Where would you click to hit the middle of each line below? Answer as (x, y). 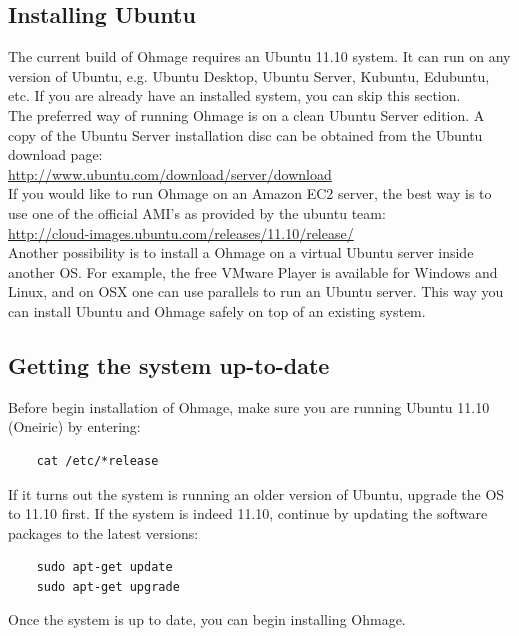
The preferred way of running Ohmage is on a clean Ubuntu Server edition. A (246, 114)
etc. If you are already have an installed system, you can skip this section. (234, 95)
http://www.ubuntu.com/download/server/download (170, 173)
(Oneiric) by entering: (74, 426)
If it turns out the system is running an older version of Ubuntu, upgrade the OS (256, 493)
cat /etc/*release (97, 460)
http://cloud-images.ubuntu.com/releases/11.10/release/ (181, 232)
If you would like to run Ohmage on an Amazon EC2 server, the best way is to (250, 193)
